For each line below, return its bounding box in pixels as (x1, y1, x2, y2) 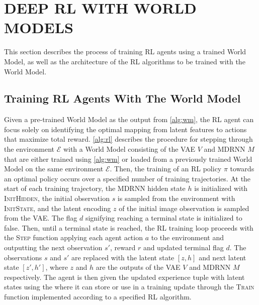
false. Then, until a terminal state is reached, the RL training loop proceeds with (4, 222, 253, 233)
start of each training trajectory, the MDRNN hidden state (4, 183, 186, 193)
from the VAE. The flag (4, 213, 77, 223)
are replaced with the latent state (71, 252, 175, 262)
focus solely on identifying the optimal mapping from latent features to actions (4, 124, 247, 134)
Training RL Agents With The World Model (4, 90, 241, 106)
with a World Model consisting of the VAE (63, 144, 196, 154)
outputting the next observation (4, 242, 103, 253)
